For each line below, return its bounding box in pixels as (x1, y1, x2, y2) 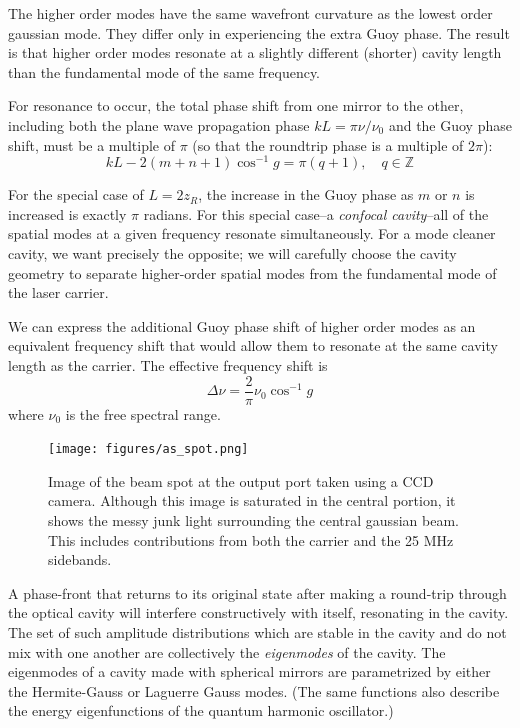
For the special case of (8, 184, 144, 205)
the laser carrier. (8, 282, 109, 303)
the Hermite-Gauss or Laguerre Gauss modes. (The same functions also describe (8, 680, 500, 701)
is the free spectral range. (65, 403, 221, 424)
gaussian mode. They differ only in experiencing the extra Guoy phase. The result (8, 22, 510, 43)
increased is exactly (8, 203, 127, 224)
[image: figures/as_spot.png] (48, 442, 249, 457)
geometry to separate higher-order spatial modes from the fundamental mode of (8, 262, 497, 283)
